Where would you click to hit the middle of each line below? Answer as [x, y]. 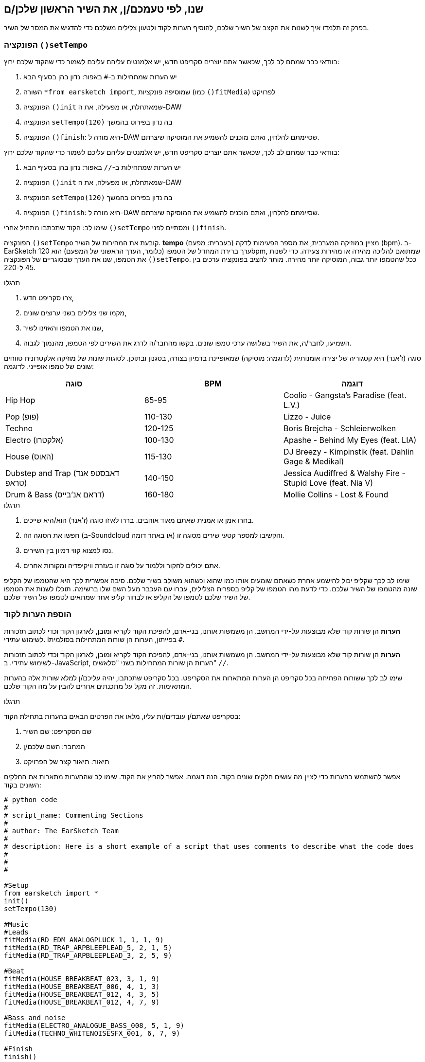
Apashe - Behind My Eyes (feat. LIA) [350, 440]
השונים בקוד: [23, 785]
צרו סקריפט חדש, [49, 298]
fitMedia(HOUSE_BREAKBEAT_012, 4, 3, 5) [82, 994]
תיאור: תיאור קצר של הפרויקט [66, 761]
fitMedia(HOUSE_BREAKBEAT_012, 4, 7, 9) [82, 1002]
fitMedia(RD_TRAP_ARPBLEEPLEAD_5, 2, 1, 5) [88, 947]
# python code [31, 799]
